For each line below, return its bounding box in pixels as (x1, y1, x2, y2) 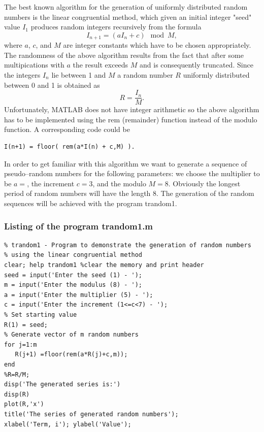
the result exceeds (73, 59, 128, 70)
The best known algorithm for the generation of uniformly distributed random (4, 2, 248, 12)
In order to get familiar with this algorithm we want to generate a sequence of (4, 158, 247, 169)
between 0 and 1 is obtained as (4, 79, 100, 90)
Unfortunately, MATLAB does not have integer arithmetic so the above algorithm (4, 104, 259, 115)
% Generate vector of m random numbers (4, 331, 139, 339)
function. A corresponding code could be (4, 124, 130, 135)
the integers (4, 70, 41, 80)
